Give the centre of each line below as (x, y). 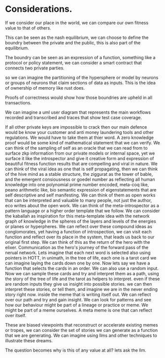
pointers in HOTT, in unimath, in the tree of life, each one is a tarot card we (81, 258)
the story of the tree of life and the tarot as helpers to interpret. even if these (82, 279)
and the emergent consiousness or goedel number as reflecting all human (80, 179)
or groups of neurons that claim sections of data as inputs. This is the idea (81, 83)
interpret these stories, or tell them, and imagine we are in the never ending (82, 289)
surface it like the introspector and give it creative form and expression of (80, 158)
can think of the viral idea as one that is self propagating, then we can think (82, 169)
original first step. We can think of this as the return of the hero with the (78, 242)
